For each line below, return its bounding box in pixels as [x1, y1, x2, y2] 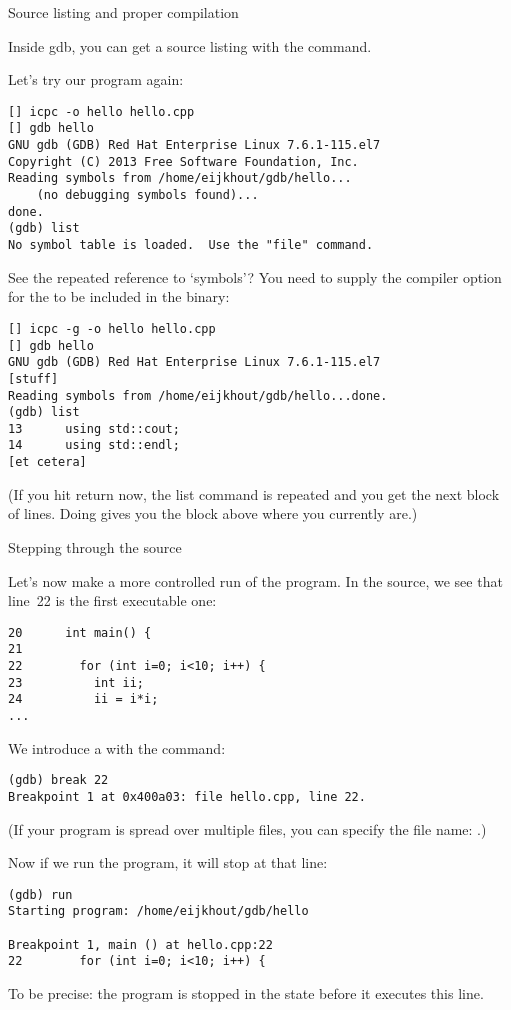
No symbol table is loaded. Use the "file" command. [8, 238, 374, 253]
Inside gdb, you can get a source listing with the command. [8, 35, 372, 56]
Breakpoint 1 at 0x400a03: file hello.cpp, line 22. [8, 789, 366, 804]
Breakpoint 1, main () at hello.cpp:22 [8, 937, 273, 952]
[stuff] [8, 371, 59, 386]
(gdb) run [8, 887, 73, 902]
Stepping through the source [8, 536, 182, 557]
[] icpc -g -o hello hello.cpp [8, 321, 216, 336]
